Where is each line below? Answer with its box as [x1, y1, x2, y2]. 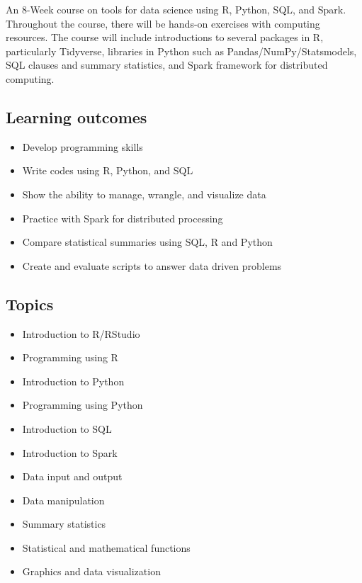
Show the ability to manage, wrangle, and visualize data [22, 186, 266, 201]
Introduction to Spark [22, 445, 118, 460]
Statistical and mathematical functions [22, 540, 191, 555]
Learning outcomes [6, 106, 147, 128]
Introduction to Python [22, 373, 125, 388]
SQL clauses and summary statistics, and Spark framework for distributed [6, 57, 328, 72]
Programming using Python [22, 397, 143, 412]
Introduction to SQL [22, 421, 112, 436]
